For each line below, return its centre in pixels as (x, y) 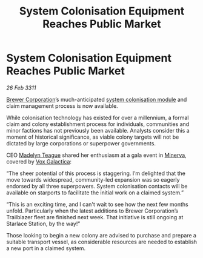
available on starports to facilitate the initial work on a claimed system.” (95, 193)
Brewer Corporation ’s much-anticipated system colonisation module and (97, 99)
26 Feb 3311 (21, 88)
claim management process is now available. (62, 106)
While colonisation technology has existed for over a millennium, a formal (98, 117)
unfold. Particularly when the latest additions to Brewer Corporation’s (92, 211)
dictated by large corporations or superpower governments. (81, 143)
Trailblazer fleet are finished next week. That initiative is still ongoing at (95, 217)
